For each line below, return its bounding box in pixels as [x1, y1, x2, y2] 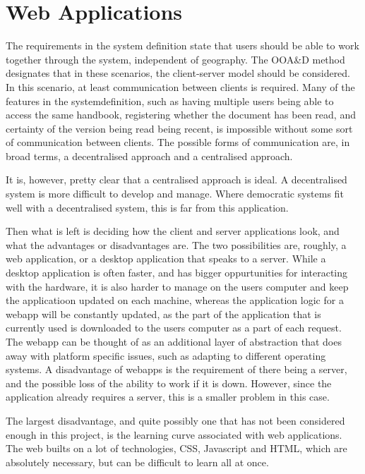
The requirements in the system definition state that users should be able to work [6, 38, 359, 53]
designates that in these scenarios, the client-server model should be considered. [6, 66, 351, 80]
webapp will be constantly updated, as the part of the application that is [6, 306, 321, 321]
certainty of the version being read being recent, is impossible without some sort [6, 121, 353, 135]
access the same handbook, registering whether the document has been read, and [6, 107, 356, 122]
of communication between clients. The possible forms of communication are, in [6, 135, 350, 150]
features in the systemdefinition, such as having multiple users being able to [6, 93, 334, 108]
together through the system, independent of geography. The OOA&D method [6, 51, 345, 66]
